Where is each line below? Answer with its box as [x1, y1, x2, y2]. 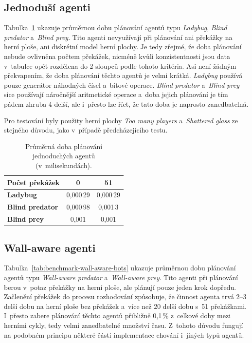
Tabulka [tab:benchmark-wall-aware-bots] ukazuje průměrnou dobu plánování [4, 263, 236, 273]
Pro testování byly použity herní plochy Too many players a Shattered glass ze [4, 115, 238, 125]
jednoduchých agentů [32, 151, 95, 161]
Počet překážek [7, 177, 60, 187]
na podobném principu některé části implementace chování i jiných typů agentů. [4, 329, 244, 340]
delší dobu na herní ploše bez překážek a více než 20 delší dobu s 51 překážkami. [4, 301, 247, 311]
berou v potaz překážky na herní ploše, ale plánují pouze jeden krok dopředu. [4, 282, 236, 292]
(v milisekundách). [36, 160, 92, 170]
